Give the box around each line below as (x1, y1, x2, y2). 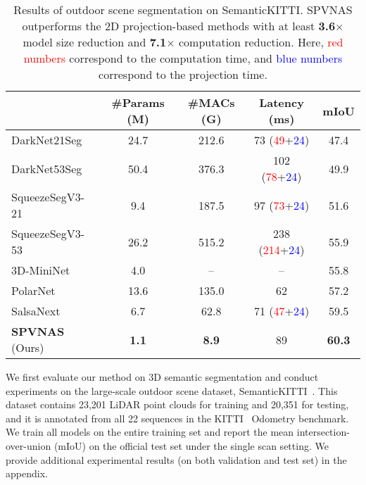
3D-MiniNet (11, 262, 70, 278)
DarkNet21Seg (11, 132, 82, 148)
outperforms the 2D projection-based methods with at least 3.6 (22, 18, 336, 34)
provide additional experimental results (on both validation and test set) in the (6, 452, 347, 467)
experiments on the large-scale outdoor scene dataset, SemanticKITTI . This (6, 383, 338, 398)
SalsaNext (11, 303, 61, 319)
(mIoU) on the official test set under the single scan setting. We (53, 438, 329, 453)
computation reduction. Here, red (178, 34, 343, 50)
